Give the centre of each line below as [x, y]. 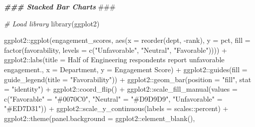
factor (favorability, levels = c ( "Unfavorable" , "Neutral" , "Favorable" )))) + [116, 50]
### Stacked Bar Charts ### [60, 6]
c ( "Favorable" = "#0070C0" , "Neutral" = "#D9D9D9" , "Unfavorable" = [113, 98]
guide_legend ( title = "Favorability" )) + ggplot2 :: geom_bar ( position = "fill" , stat [128, 79]
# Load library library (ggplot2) [52, 23]
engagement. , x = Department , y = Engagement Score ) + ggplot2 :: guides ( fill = [126, 69]
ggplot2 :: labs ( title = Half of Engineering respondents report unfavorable [114, 60]
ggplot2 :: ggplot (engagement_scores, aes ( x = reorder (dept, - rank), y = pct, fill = [127, 40]
